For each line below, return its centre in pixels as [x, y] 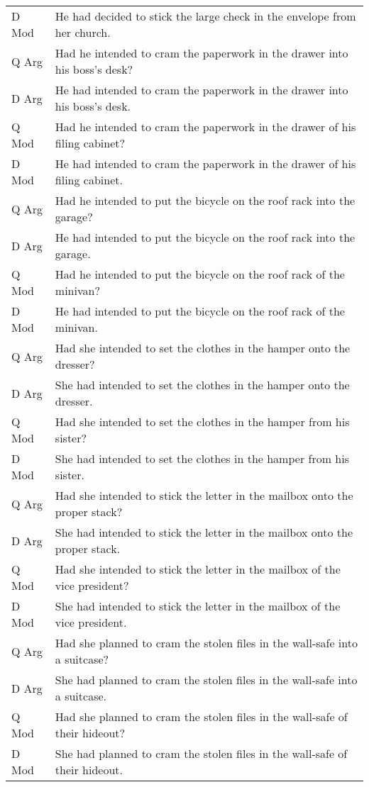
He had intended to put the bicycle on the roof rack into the [205, 237]
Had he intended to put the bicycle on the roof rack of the [200, 274]
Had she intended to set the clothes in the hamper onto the [203, 348]
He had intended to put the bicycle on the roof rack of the [200, 311]
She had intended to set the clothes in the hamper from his [202, 458]
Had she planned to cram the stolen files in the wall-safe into [206, 643]
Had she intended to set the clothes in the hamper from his [202, 422]
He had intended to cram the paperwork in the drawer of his [205, 163]
